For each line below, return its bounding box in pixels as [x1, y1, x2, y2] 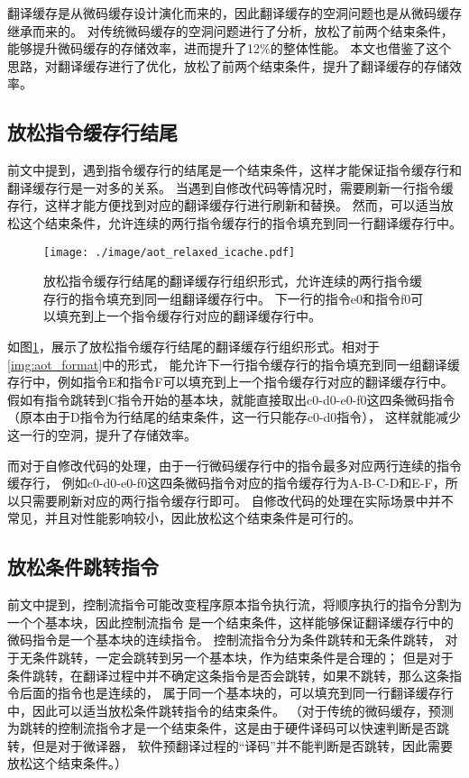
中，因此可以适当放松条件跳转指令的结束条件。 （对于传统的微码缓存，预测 [7, 700, 454, 719]
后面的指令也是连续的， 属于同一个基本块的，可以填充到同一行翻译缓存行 [19, 683, 454, 702]
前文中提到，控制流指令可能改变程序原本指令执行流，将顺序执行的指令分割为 [7, 595, 462, 614]
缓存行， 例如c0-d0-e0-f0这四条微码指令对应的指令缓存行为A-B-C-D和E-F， [7, 473, 446, 492]
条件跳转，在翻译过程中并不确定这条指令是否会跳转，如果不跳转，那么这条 [7, 665, 449, 684]
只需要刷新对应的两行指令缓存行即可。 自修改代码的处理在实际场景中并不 [19, 490, 454, 509]
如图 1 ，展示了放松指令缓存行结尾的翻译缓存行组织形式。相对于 [7, 336, 380, 355]
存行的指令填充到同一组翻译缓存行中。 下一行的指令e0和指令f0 [43, 288, 411, 307]
